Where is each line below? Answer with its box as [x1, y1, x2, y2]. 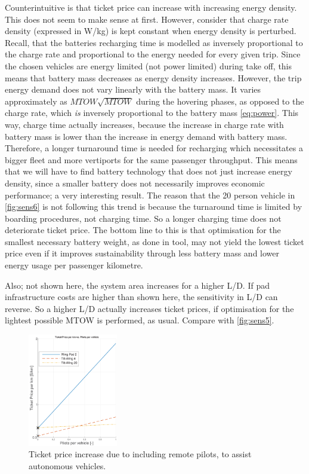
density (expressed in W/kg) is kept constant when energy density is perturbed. [5, 25, 296, 37]
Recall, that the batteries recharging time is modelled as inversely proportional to [5, 36, 303, 48]
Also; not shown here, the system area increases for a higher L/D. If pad [5, 279, 270, 291]
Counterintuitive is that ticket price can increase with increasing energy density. [5, 1, 297, 13]
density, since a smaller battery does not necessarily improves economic [5, 176, 265, 189]
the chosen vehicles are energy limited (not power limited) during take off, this [5, 59, 292, 72]
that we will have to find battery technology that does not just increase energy [5, 165, 292, 178]
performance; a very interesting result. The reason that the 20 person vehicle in [5, 188, 295, 201]
